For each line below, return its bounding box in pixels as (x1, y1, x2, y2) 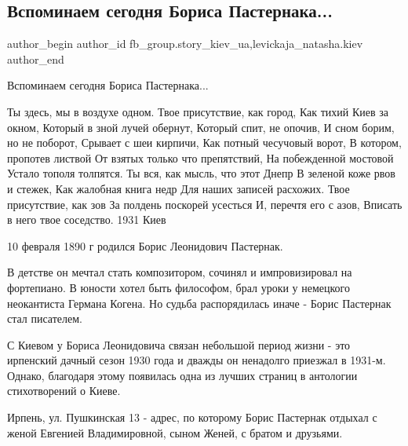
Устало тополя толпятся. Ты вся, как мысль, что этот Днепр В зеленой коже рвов (7, 165, 395, 181)
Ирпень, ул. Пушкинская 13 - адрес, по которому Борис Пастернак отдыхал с (7, 409, 377, 426)
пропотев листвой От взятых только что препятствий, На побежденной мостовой (7, 149, 394, 166)
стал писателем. (7, 310, 82, 327)
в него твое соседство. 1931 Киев (7, 211, 166, 228)
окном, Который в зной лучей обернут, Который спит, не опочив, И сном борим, (7, 119, 395, 135)
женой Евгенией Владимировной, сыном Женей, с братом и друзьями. (7, 424, 343, 441)
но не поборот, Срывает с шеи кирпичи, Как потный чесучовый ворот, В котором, (7, 134, 402, 151)
